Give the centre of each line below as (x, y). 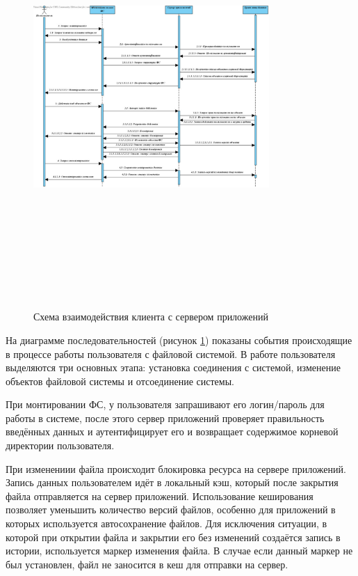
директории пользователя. (60, 445)
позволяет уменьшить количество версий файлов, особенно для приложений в (171, 509)
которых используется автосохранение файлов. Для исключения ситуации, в (166, 523)
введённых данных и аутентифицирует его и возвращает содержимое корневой (172, 431)
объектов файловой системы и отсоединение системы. (120, 381)
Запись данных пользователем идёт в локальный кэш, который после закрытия (172, 482)
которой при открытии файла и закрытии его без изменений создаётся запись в (173, 537)
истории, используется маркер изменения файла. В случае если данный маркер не (179, 551)
